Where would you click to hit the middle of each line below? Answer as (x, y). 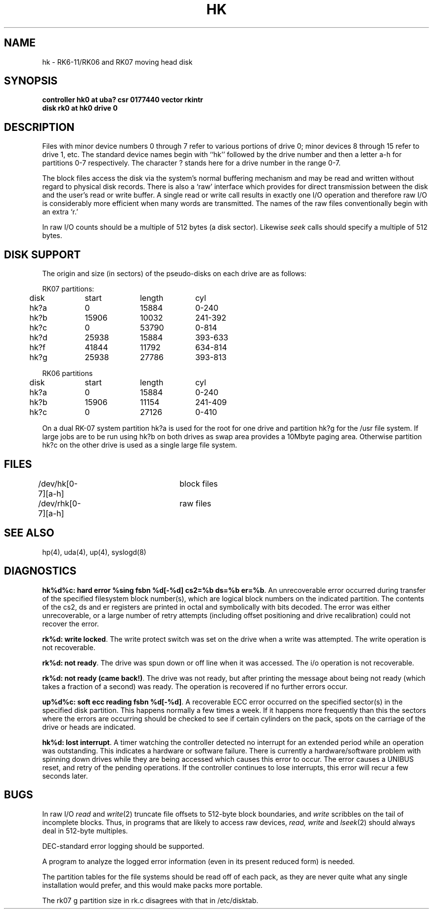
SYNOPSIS (31, 81)
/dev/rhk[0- (60, 503)
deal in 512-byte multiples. (85, 830)
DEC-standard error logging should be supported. (123, 846)
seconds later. (65, 776)
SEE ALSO (29, 533)
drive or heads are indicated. (89, 727)
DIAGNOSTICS (40, 571)
